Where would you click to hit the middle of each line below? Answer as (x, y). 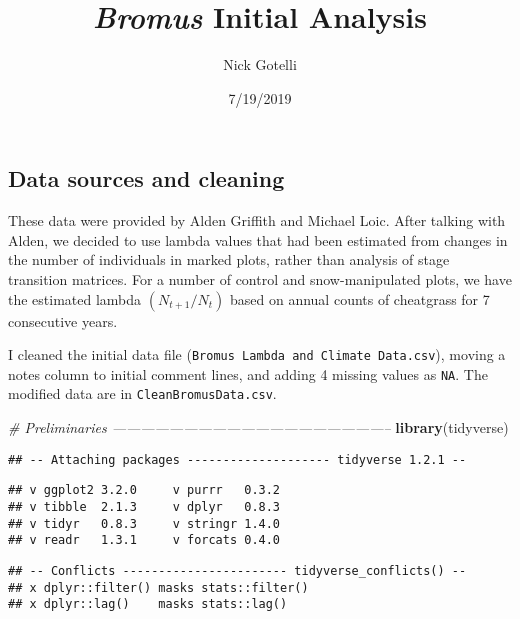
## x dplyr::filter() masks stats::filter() (158, 587)
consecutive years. (63, 320)
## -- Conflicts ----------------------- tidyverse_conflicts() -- (237, 570)
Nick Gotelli (260, 64)
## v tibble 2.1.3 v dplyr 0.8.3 (144, 506)
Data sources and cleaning (146, 178)
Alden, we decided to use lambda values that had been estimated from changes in (258, 239)
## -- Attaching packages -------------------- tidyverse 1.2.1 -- (237, 459)
